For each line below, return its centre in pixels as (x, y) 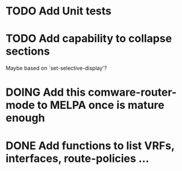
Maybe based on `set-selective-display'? (56, 68)
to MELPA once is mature (101, 105)
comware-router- (132, 92)
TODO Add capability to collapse (89, 39)
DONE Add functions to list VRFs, (90, 145)
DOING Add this (45, 92)
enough (25, 118)
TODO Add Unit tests (59, 11)
